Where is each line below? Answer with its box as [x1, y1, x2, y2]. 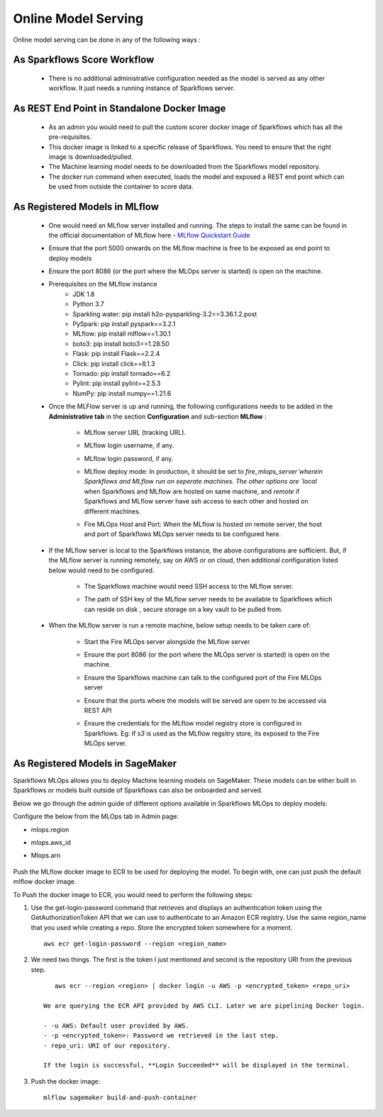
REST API [84, 706, 112, 714]
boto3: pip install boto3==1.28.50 [72, 339, 170, 348]
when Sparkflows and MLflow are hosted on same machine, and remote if [84, 487, 300, 496]
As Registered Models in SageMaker [13, 757, 177, 769]
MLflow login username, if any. [84, 441, 174, 450]
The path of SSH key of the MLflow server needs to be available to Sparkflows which [84, 595, 333, 604]
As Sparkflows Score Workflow [13, 54, 155, 66]
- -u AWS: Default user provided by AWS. [43, 1021, 189, 1030]
